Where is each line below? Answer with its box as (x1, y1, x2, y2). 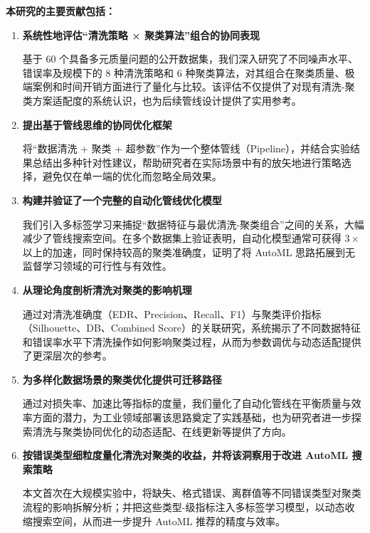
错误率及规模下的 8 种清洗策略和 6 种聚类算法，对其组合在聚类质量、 (22, 65, 345, 80)
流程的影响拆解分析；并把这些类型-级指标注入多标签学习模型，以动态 (22, 500, 345, 514)
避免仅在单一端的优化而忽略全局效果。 (42, 169, 222, 184)
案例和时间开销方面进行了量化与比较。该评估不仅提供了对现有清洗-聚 (32, 79, 355, 94)
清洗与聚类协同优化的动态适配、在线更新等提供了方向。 (32, 423, 292, 438)
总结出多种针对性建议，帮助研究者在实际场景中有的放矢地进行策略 (32, 154, 342, 169)
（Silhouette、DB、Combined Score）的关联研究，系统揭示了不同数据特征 (22, 320, 361, 335)
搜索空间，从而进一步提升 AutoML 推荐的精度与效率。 (32, 513, 286, 528)
